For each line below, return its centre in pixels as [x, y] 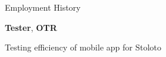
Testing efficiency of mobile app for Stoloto [83, 47]
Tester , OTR [31, 27]
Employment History [43, 7]
